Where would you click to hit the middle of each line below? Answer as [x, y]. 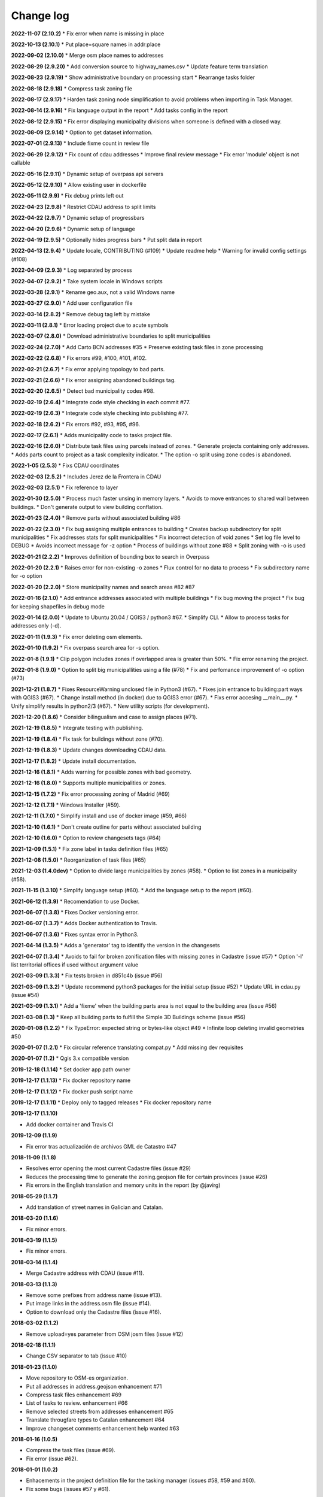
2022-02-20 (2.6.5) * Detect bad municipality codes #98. [83, 391]
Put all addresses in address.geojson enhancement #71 [94, 1386]
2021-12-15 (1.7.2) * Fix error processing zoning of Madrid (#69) [91, 794]
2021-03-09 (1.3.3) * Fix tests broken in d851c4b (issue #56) [87, 975]
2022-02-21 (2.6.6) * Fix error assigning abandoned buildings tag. [93, 380]
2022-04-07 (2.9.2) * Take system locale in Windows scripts [87, 281]
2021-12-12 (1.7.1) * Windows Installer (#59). [66, 805]
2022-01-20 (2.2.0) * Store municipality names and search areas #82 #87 [103, 587]
